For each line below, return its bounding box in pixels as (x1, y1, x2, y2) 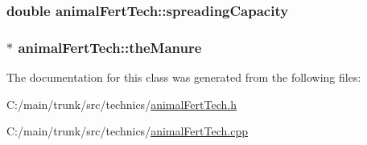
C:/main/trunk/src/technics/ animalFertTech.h (6, 95, 237, 112)
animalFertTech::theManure (18, 37, 202, 57)
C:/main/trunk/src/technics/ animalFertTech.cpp (6, 123, 248, 139)
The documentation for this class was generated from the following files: (6, 69, 361, 86)
